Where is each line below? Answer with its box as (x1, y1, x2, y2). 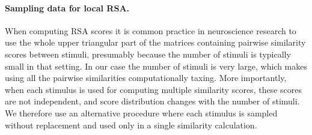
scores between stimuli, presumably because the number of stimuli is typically (5, 47, 291, 60)
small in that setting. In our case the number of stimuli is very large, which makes (5, 59, 308, 72)
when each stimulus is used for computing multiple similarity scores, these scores (5, 83, 302, 95)
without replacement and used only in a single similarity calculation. (5, 118, 257, 131)
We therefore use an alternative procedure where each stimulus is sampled (5, 106, 278, 119)
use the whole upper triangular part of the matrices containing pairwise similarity (5, 36, 306, 49)
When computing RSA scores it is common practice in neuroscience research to (5, 24, 296, 37)
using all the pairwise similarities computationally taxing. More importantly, (5, 71, 287, 84)
